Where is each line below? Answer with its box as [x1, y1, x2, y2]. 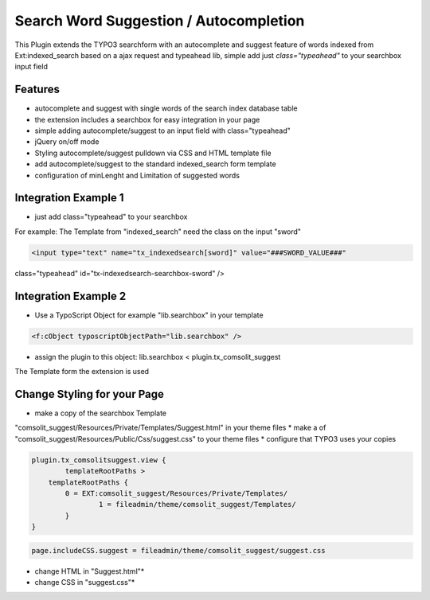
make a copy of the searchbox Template [34, 408, 167, 418]
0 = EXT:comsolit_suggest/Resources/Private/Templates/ [64, 489, 288, 497]
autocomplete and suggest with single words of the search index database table [34, 103, 298, 113]
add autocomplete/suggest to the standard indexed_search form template [34, 159, 276, 169]
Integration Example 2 [14, 289, 127, 302]
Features [14, 83, 60, 96]
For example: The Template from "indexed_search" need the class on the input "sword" [14, 227, 302, 236]
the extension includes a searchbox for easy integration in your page [34, 115, 260, 124]
